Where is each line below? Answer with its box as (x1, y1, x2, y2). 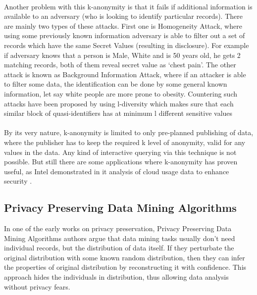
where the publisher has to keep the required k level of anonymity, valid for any (4, 137, 246, 147)
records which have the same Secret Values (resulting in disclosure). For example (4, 40, 249, 50)
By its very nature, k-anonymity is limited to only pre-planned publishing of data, (4, 127, 254, 138)
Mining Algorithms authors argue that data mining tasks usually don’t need (4, 233, 235, 243)
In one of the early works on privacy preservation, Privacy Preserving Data (4, 223, 232, 234)
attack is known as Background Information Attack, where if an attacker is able (4, 69, 246, 79)
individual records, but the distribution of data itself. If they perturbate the (4, 243, 234, 253)
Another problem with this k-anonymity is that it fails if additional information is (4, 1, 253, 11)
